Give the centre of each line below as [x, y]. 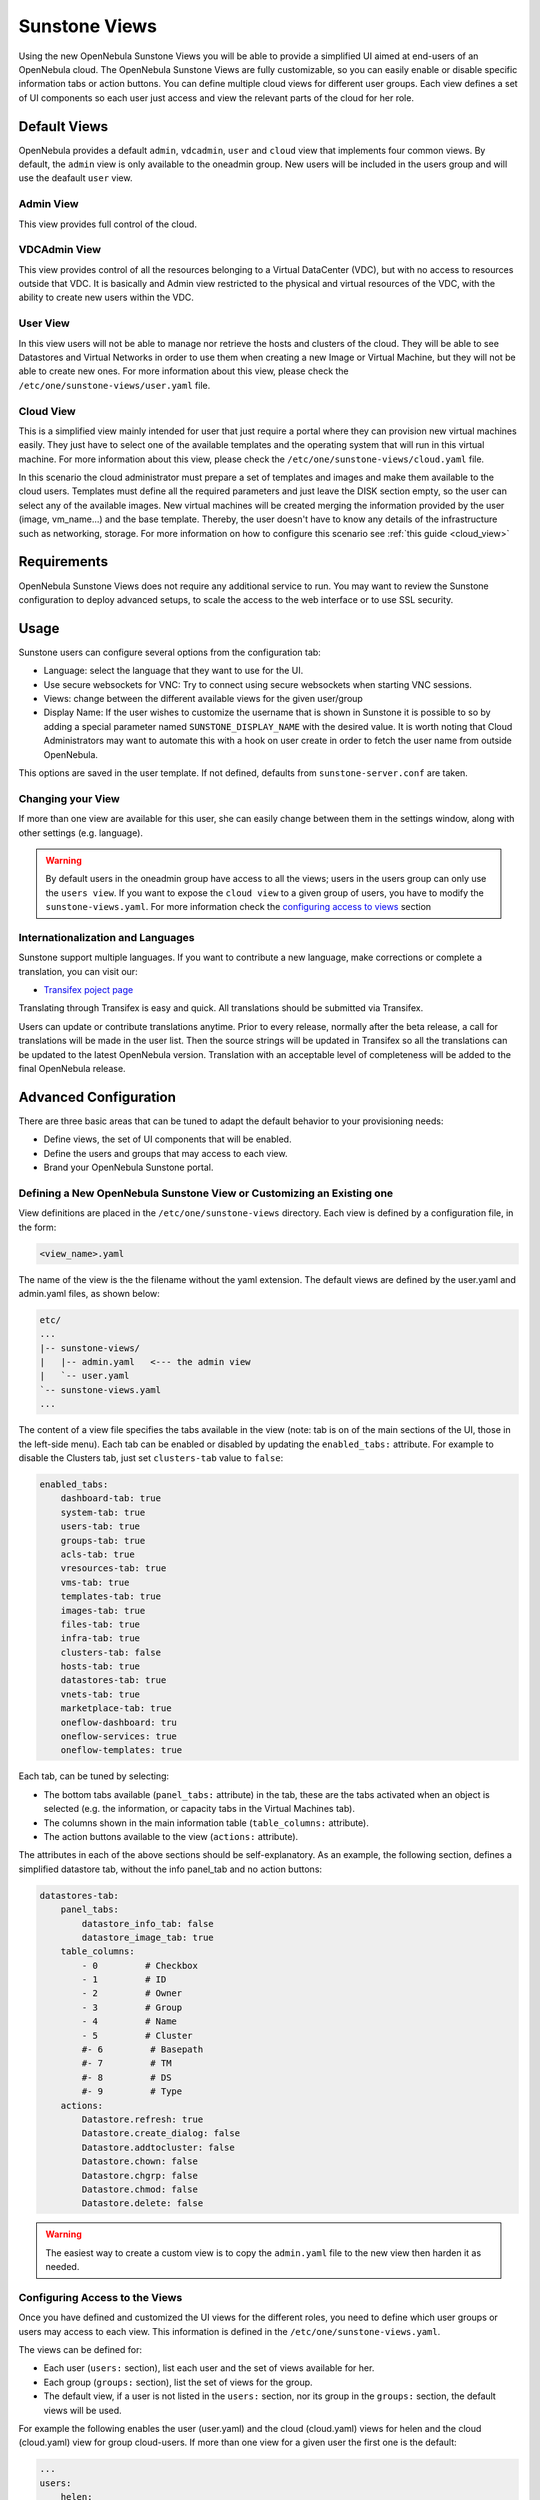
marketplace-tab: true [116, 1708]
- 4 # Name [129, 2021]
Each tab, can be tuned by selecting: [94, 1776]
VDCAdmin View [60, 250]
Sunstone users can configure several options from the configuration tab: [170, 652]
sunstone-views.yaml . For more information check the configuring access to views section [238, 907]
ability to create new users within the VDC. [106, 297]
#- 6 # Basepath [142, 2049]
